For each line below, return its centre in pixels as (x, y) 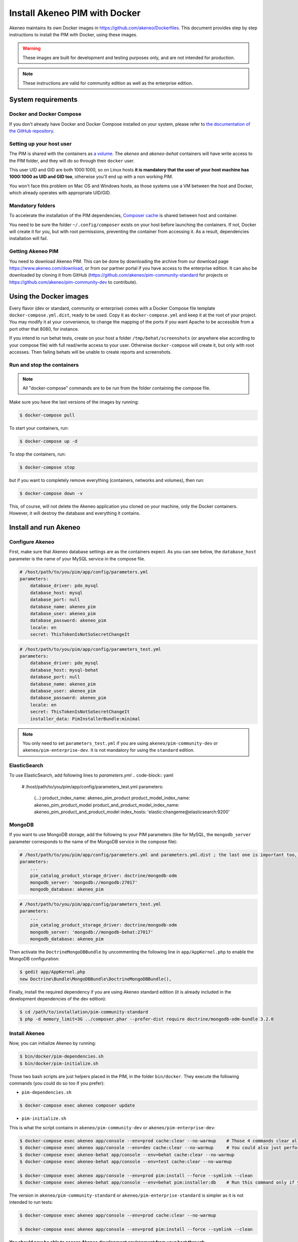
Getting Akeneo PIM (34, 251)
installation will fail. (29, 238)
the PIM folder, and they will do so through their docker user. (72, 160)
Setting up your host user (40, 144)
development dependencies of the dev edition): (58, 999)
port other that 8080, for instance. (44, 329)
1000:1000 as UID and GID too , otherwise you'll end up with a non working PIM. (91, 177)
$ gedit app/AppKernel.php (52, 972)
